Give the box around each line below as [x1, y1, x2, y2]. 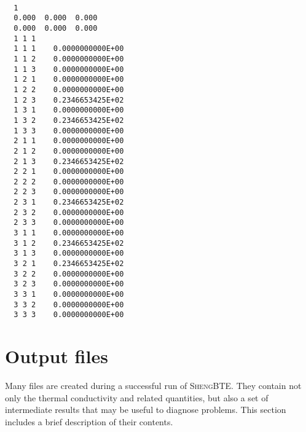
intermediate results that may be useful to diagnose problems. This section [5, 403, 286, 416]
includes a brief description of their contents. [5, 415, 173, 428]
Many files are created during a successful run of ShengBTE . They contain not [5, 379, 302, 392]
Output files [5, 344, 108, 369]
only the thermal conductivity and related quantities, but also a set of [5, 391, 269, 404]
